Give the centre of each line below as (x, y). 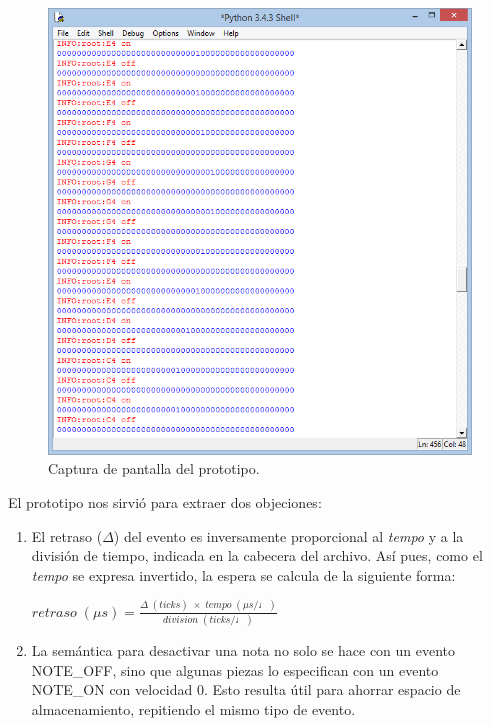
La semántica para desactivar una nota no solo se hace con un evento (243, 650)
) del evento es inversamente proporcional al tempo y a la (288, 535)
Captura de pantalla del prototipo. (154, 468)
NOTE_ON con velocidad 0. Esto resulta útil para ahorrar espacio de (246, 689)
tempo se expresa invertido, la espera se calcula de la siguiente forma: (243, 574)
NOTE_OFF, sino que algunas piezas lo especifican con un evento (235, 669)
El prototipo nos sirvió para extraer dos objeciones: (165, 502)
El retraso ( (67, 535)
